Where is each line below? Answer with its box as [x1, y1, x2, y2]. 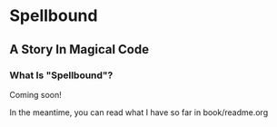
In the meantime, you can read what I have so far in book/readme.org [9, 106, 269, 118]
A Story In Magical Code [9, 42, 150, 57]
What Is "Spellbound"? [9, 69, 114, 82]
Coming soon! [9, 89, 62, 100]
